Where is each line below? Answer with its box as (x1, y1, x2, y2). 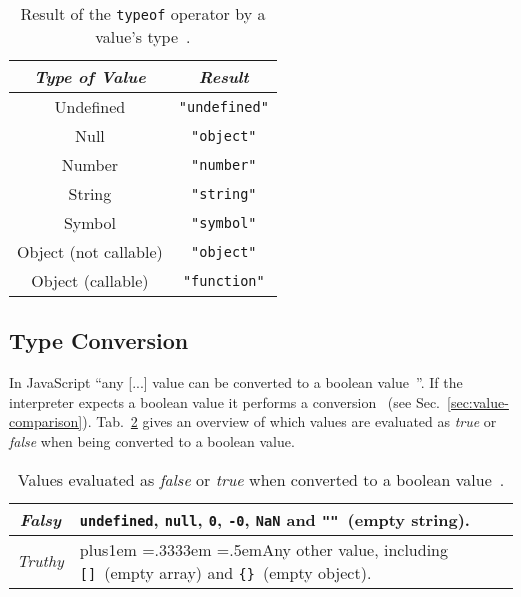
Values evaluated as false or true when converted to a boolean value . (17, 467, 505, 491)
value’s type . (95, 25, 191, 48)
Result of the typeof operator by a (20, 2, 266, 25)
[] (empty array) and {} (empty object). (79, 560, 372, 584)
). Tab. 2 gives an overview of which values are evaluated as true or (82, 411, 497, 432)
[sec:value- (447, 391, 509, 412)
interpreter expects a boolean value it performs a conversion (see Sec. (9, 391, 441, 412)
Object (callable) (31, 269, 149, 292)
